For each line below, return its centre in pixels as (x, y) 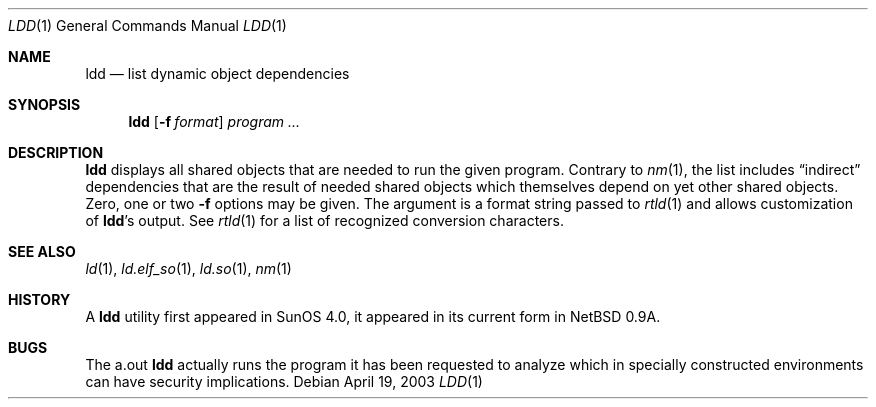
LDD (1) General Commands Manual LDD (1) (147, 25)
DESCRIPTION (56, 152)
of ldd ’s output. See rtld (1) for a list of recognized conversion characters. (324, 220)
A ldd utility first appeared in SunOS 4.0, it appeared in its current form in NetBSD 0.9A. (373, 316)
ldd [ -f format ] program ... (214, 121)
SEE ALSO (42, 251)
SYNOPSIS (44, 104)
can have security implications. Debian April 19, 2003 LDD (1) (284, 381)
